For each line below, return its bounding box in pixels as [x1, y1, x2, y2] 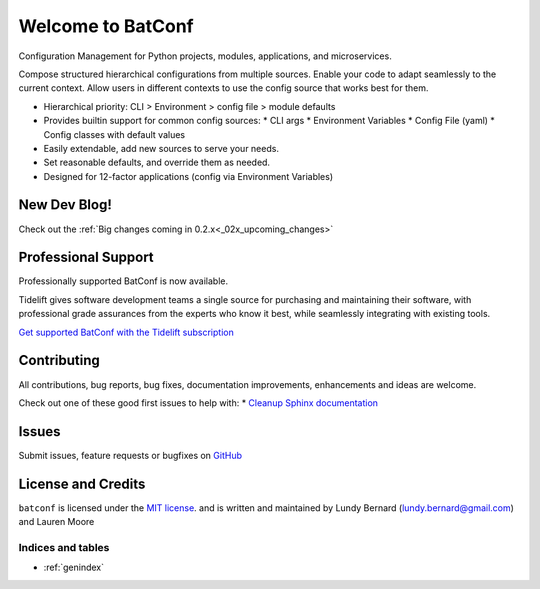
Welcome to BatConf [18, 15, 194, 37]
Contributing [18, 352, 100, 369]
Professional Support [18, 249, 154, 266]
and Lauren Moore [18, 516, 95, 528]
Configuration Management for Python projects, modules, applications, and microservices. [18, 50, 392, 62]
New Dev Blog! [18, 196, 112, 214]
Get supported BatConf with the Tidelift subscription [18, 326, 234, 338]
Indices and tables [18, 540, 110, 554]
